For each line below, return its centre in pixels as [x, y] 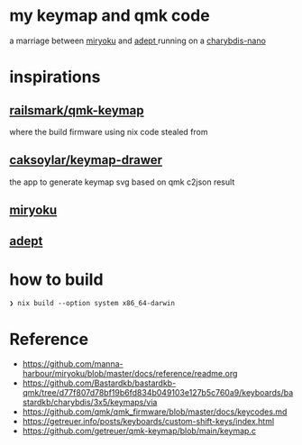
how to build [56, 279]
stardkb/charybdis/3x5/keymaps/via [90, 403]
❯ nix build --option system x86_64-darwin [92, 304]
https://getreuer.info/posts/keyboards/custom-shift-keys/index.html [148, 422]
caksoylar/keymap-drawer [86, 160]
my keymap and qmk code [110, 16]
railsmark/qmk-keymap [77, 110]
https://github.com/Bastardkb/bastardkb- [99, 383]
